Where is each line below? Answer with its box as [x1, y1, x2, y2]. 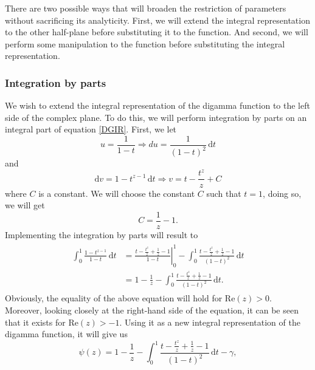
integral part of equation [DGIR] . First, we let [5, 123, 177, 135]
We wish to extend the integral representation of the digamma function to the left [5, 99, 310, 112]
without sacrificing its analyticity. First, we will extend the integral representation [5, 13, 310, 26]
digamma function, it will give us [5, 327, 128, 340]
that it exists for [5, 315, 66, 328]
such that [206, 187, 241, 199]
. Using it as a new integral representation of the [119, 315, 300, 328]
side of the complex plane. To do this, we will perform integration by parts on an [5, 111, 307, 123]
